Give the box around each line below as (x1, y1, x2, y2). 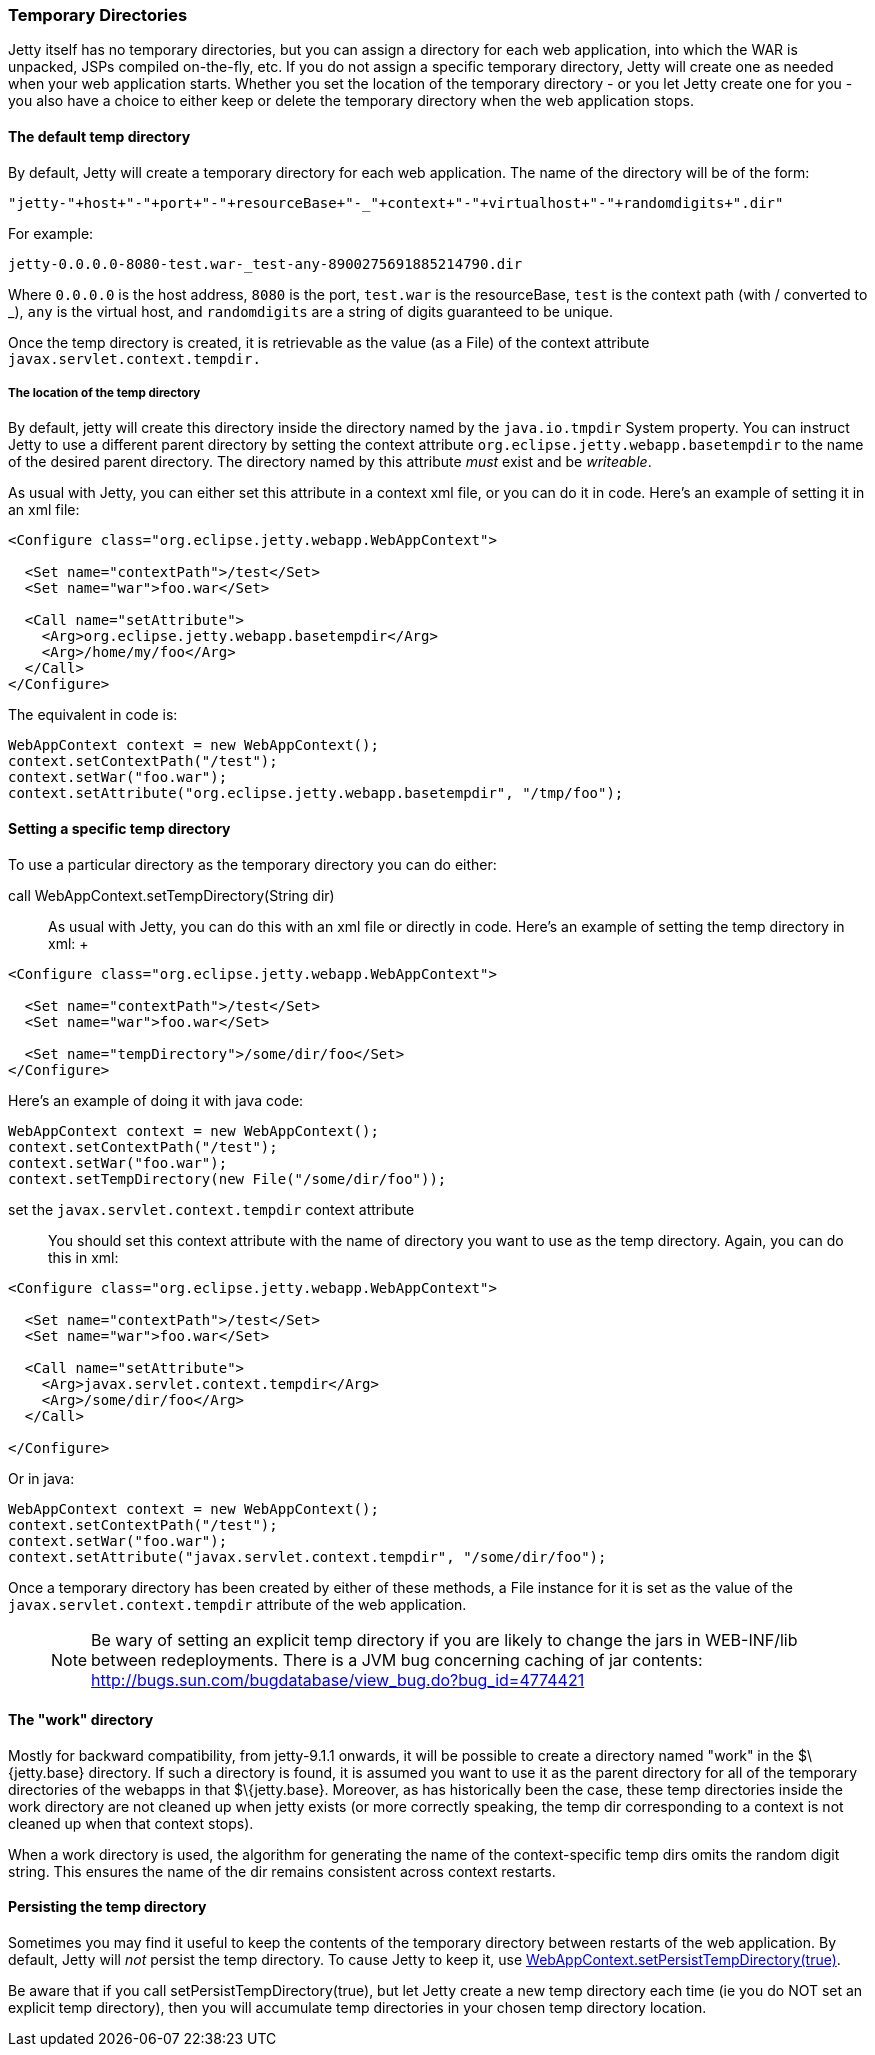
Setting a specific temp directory (8, 819, 231, 837)
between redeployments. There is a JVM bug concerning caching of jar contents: (91, 1649, 703, 1670)
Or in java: (8, 1469, 75, 1487)
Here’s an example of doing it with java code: (8, 1091, 304, 1109)
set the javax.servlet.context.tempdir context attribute (8, 1200, 415, 1218)
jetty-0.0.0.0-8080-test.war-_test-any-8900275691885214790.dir (8, 255, 523, 272)
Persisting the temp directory (8, 1898, 207, 1916)
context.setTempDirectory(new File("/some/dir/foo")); (8, 1170, 447, 1187)
